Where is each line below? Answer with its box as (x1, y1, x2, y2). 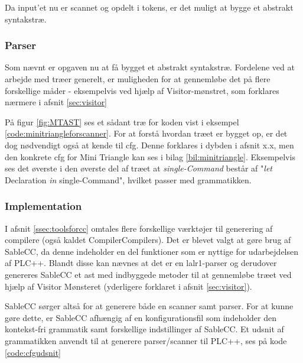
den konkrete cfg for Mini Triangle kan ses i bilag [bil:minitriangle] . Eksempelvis (5, 150, 295, 163)
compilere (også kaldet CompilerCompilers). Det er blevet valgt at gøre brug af (5, 234, 291, 246)
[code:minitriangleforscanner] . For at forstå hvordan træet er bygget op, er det (5, 127, 288, 140)
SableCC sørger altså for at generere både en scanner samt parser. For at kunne (5, 300, 294, 312)
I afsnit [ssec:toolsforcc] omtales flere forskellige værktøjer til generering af (5, 222, 273, 234)
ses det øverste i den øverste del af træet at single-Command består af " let (5, 162, 272, 174)
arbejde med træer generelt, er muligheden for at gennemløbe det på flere (5, 73, 271, 85)
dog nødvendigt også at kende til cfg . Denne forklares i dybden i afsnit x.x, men (5, 138, 294, 151)
